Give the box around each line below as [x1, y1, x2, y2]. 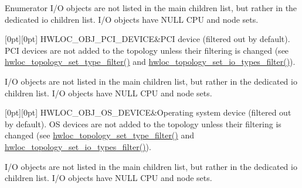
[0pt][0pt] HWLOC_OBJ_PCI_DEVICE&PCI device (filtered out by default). [5, 33, 290, 45]
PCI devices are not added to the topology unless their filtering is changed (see [5, 44, 289, 56]
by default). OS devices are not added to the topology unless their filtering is [5, 117, 281, 130]
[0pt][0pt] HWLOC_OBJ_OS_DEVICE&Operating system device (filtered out [5, 106, 291, 119]
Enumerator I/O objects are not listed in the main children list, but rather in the [5, 2, 297, 13]
